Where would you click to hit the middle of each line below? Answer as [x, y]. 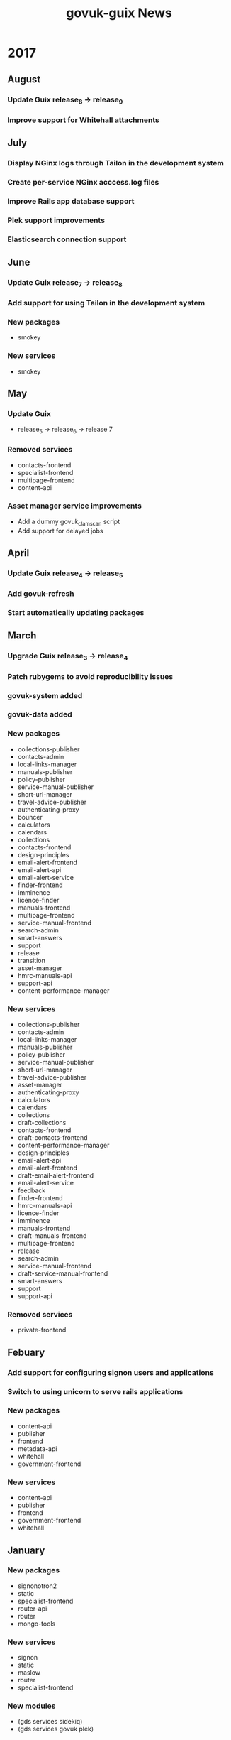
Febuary [26, 1352]
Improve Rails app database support [71, 201]
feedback [32, 1190]
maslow [29, 1673]
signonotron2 [37, 1586]
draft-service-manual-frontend [63, 1273]
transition [32, 960]
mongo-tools [36, 1624]
